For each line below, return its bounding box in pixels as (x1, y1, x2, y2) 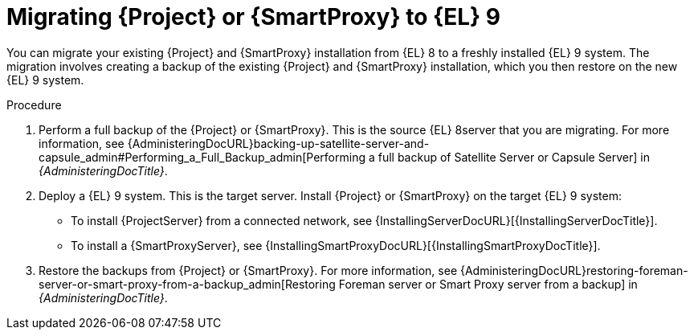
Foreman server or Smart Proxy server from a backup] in (338, 277, 638, 291)
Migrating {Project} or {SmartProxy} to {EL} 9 (6, 3, 500, 31)
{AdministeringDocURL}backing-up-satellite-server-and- (127, 136, 430, 150)
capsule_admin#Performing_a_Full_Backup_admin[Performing (39, 150, 365, 164)
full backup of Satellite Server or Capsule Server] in (378, 150, 651, 164)
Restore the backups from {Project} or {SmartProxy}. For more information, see (39, 263, 458, 277)
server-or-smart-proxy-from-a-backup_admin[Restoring (39, 277, 336, 291)
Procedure (6, 97, 62, 112)
